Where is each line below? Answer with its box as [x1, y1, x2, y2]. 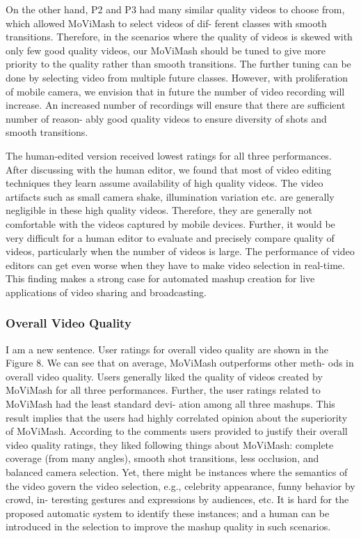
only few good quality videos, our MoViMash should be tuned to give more [6, 43, 326, 57]
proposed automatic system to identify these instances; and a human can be [6, 505, 330, 520]
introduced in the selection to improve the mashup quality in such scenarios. [6, 519, 331, 534]
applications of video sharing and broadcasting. [6, 284, 207, 299]
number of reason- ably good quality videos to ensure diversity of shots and [6, 111, 327, 125]
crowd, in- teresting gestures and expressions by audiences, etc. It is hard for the [6, 492, 349, 507]
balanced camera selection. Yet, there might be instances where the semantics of [6, 465, 348, 479]
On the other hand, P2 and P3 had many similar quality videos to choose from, [6, 2, 345, 16]
